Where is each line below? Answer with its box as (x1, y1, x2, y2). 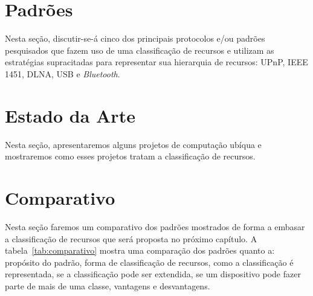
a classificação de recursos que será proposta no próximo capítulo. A (5, 232, 257, 245)
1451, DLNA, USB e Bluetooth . (5, 67, 120, 80)
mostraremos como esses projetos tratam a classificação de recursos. (5, 150, 256, 162)
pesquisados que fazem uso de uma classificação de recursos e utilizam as (5, 43, 274, 56)
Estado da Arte (5, 103, 135, 127)
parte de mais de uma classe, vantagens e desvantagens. (5, 279, 210, 292)
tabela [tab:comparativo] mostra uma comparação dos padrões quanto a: (5, 244, 275, 257)
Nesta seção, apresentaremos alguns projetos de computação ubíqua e (5, 138, 262, 150)
